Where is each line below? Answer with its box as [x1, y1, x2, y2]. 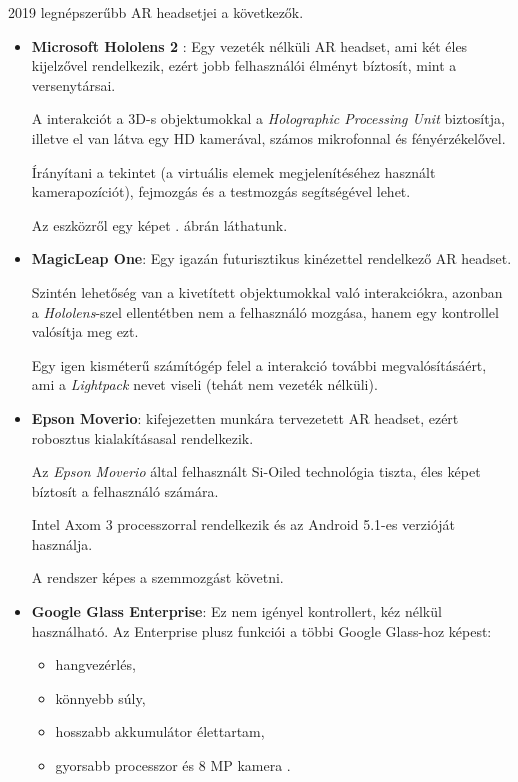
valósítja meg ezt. [31, 321, 139, 342]
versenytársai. [31, 74, 116, 95]
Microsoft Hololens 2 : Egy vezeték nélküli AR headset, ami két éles [31, 35, 468, 56]
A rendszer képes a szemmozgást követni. [31, 567, 284, 588]
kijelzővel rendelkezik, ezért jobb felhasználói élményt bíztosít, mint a [31, 55, 457, 76]
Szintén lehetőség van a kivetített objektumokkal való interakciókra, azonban [31, 281, 503, 302]
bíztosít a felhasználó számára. [31, 480, 219, 501]
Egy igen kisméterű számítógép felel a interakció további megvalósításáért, [31, 354, 487, 375]
